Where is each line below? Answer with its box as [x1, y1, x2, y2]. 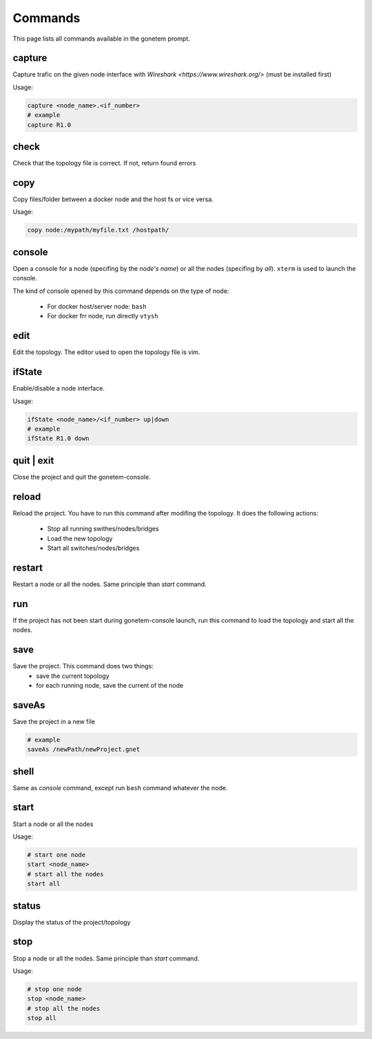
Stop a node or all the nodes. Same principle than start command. [12, 954, 200, 963]
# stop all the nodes [27, 1005, 101, 1012]
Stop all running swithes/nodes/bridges [47, 524, 159, 533]
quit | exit [12, 455, 54, 466]
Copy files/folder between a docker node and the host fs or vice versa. [12, 195, 214, 203]
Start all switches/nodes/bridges [47, 544, 140, 552]
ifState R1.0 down [27, 435, 90, 442]
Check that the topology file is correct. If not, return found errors [12, 159, 196, 167]
